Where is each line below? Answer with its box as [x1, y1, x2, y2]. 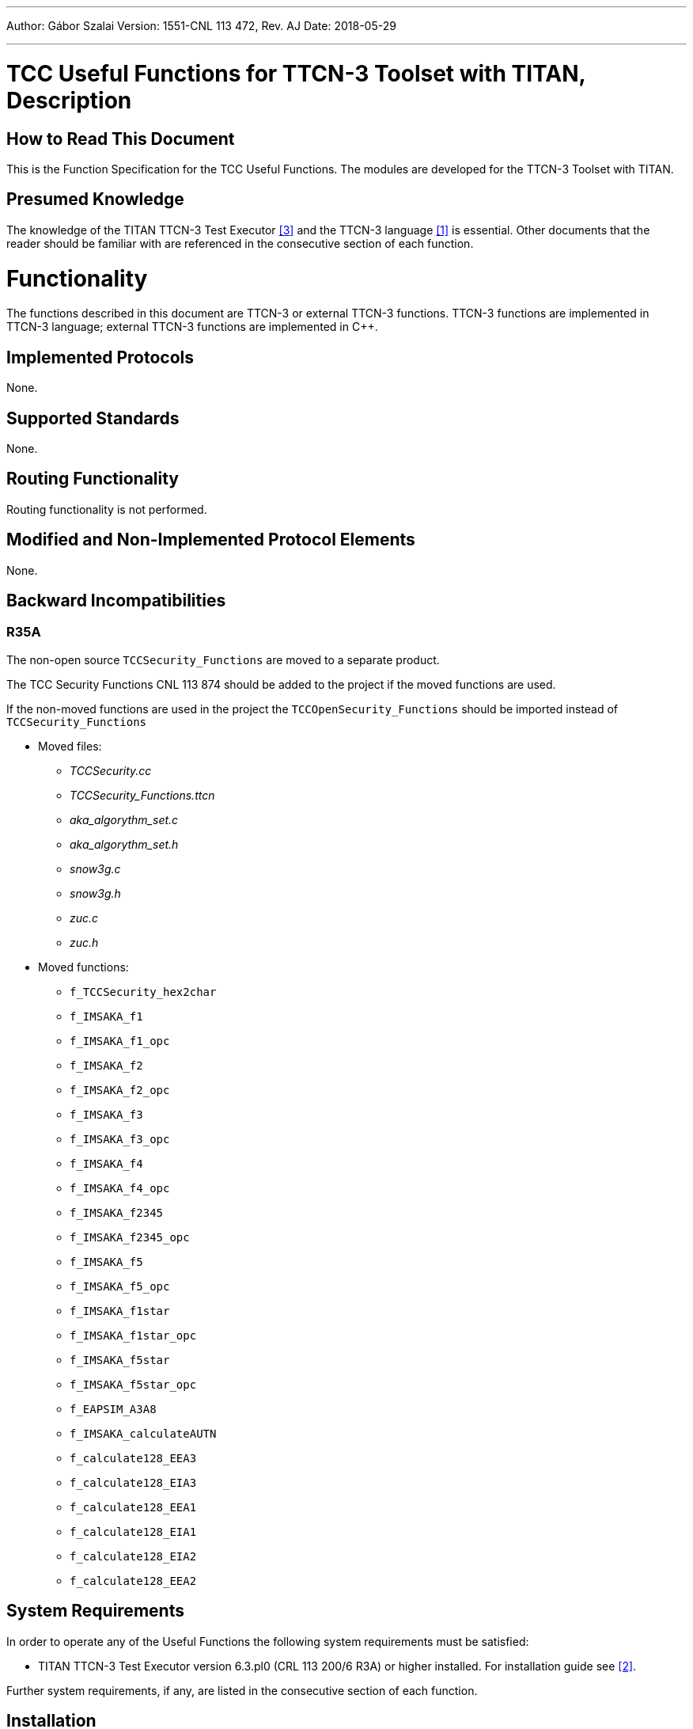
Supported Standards [6, 408, 180, 428]
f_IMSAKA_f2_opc [70, 1083, 170, 1096]
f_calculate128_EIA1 [70, 1525, 197, 1538]
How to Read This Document [6, 128, 235, 149]
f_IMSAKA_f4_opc [70, 1181, 170, 1195]
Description [6, 86, 132, 114]
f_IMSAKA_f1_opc [70, 1034, 170, 1047]
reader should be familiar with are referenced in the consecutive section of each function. [6, 236, 474, 250]
